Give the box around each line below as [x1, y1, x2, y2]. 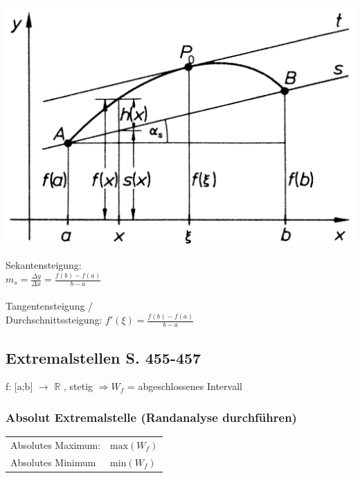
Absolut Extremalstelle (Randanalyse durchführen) [6, 408, 297, 425]
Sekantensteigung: [6, 258, 82, 272]
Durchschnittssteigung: [6, 312, 102, 327]
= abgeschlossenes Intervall [127, 379, 242, 393]
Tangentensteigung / [6, 299, 93, 313]
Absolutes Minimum [10, 454, 96, 469]
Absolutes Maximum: [10, 437, 101, 452]
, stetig [63, 379, 93, 393]
